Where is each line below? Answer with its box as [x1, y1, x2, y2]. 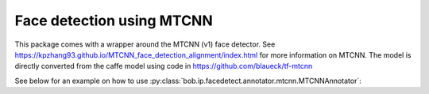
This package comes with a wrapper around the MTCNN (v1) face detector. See [14, 39, 276, 49]
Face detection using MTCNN [14, 12, 214, 29]
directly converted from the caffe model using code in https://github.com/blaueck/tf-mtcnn [14, 62, 313, 71]
